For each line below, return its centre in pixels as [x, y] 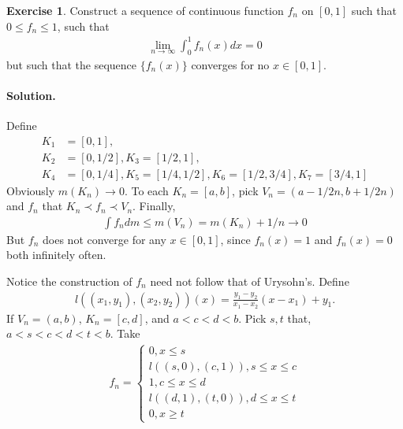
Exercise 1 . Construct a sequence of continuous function [145, 10]
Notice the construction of [69, 281]
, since [235, 239]
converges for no [230, 64]
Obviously [31, 190]
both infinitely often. [56, 255]
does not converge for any [104, 239]
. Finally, [154, 206]
